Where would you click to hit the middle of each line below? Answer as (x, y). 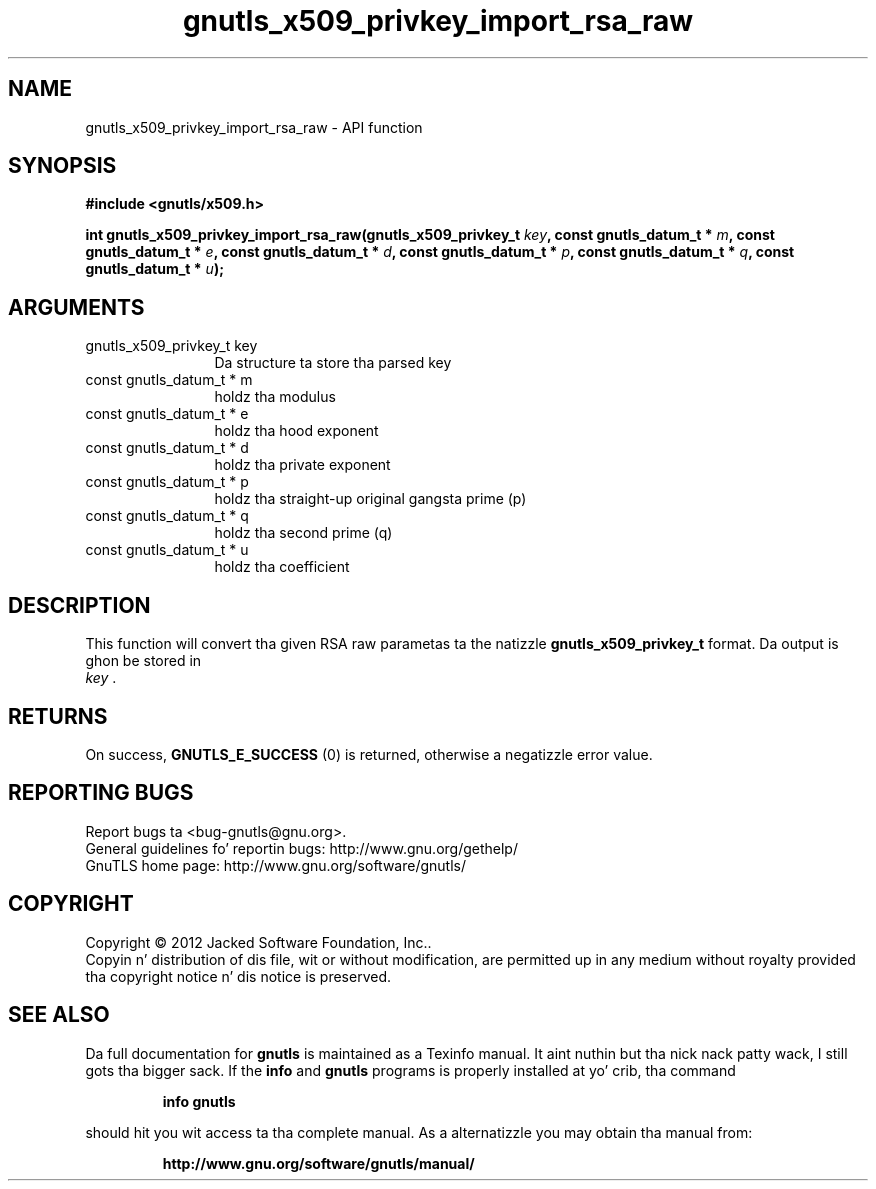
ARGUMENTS (76, 307)
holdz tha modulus (275, 397)
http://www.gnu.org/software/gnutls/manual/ (318, 1163)
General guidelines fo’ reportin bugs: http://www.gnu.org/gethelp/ (301, 848)
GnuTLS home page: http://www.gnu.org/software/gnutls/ (275, 865)
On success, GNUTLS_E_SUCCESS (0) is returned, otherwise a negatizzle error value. (369, 754)
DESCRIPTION (79, 605)
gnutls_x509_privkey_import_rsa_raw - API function (254, 127)
